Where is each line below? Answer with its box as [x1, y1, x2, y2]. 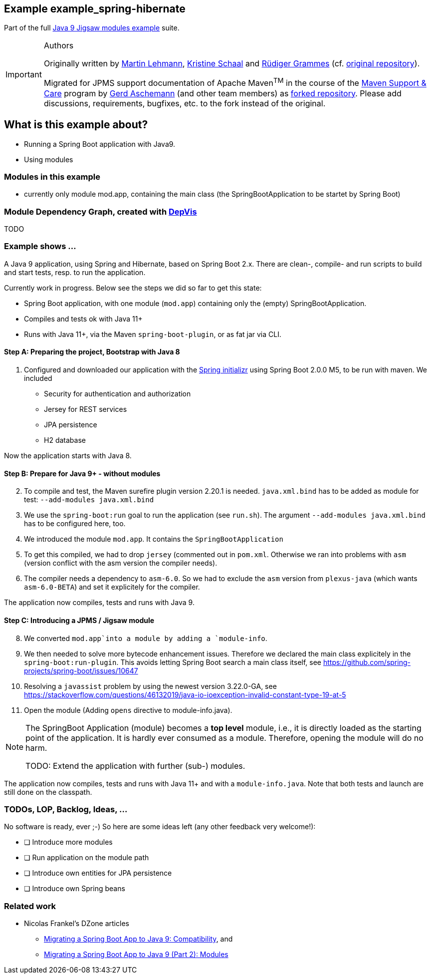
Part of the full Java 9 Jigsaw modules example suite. [4, 23, 180, 32]
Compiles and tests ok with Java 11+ [24, 314, 143, 323]
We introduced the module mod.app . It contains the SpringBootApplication [24, 535, 283, 544]
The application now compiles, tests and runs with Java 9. [4, 598, 195, 607]
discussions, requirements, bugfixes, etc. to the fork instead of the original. [43, 98, 326, 108]
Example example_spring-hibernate [4, 2, 186, 15]
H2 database [44, 436, 86, 445]
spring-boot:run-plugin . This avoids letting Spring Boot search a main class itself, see [24, 657, 322, 666]
